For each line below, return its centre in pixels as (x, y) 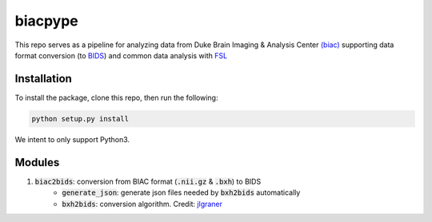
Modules (37, 163)
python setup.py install (80, 119)
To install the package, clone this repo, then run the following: (116, 97)
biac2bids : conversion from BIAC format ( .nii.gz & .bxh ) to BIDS (148, 181)
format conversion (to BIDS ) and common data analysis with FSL (121, 55)
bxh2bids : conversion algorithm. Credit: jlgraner (142, 204)
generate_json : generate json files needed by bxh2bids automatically (181, 192)
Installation (43, 79)
